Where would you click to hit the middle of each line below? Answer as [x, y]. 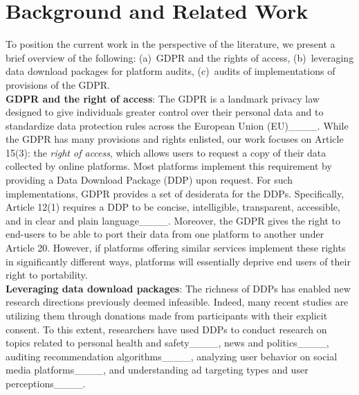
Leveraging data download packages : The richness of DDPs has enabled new [178, 288]
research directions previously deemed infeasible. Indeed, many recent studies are [177, 302]
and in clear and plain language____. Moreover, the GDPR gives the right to [173, 220]
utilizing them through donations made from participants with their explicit [167, 315]
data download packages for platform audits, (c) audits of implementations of [171, 71]
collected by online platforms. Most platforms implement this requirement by [169, 166]
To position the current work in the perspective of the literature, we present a [171, 44]
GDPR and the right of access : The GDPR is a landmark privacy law [163, 98]
